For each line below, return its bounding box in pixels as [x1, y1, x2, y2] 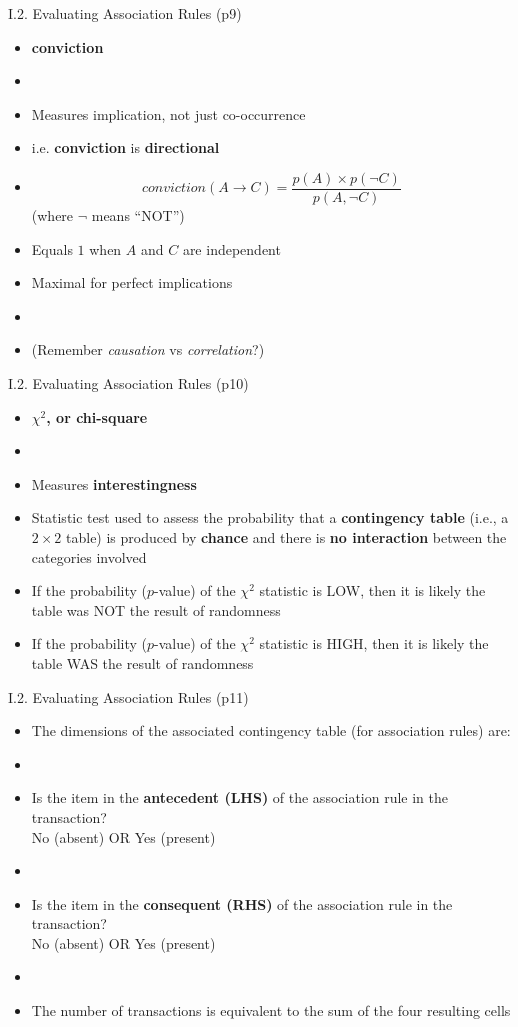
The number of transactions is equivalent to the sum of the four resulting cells [31, 1000, 511, 1021]
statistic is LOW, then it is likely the [259, 580, 486, 601]
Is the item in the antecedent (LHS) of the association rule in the [31, 787, 449, 808]
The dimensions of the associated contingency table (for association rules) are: [31, 720, 511, 741]
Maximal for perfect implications [31, 272, 233, 293]
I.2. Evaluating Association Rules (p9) [8, 3, 242, 23]
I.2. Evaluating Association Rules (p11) [8, 686, 249, 707]
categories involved [31, 546, 147, 567]
